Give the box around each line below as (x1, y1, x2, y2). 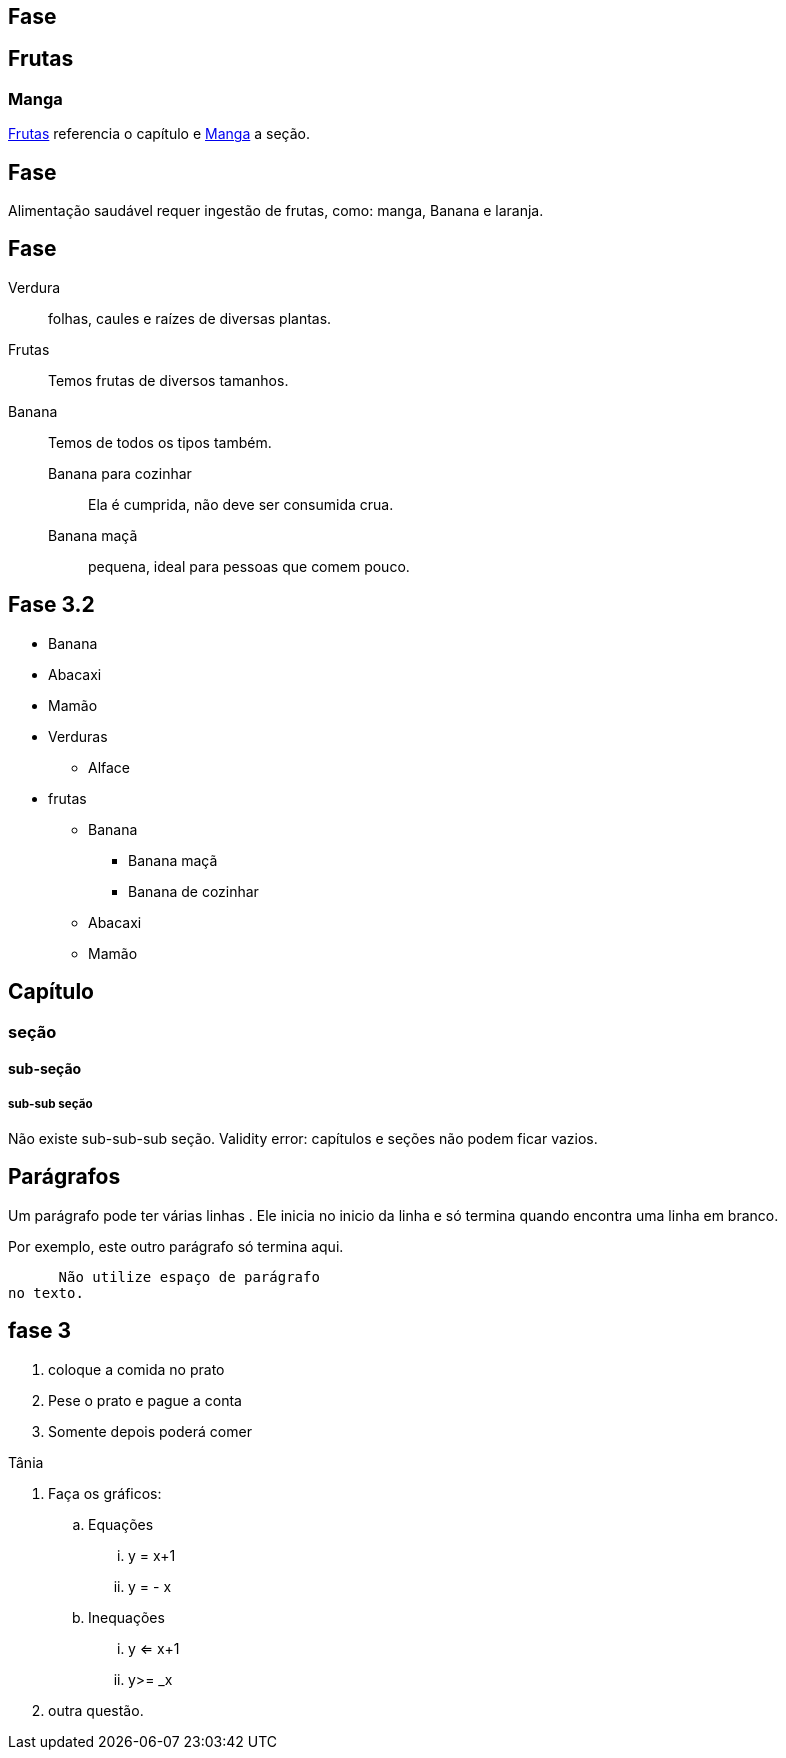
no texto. (8, 1284, 84, 1301)
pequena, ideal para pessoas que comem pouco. (88, 557, 410, 575)
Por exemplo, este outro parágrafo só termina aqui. (8, 1237, 344, 1255)
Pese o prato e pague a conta (48, 1391, 242, 1409)
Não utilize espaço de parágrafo (58, 1268, 320, 1285)
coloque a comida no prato (48, 1360, 225, 1378)
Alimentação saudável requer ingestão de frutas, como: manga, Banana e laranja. (8, 202, 544, 220)
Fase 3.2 (8, 592, 95, 618)
